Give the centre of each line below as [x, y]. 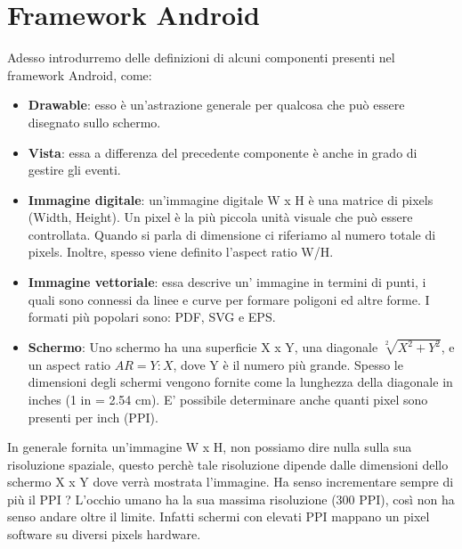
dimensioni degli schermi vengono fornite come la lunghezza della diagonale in [240, 382]
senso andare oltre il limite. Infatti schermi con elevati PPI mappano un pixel [219, 516]
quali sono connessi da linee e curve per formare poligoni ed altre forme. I [229, 299]
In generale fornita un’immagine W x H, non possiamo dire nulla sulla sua [210, 447]
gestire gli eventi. [74, 170]
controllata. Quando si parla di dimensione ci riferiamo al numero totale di [232, 234]
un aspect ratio [69, 364]
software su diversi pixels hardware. [104, 534]
